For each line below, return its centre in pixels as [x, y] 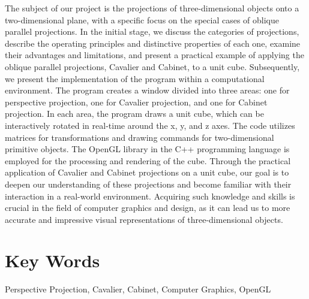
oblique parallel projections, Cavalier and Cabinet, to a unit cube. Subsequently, [152, 66]
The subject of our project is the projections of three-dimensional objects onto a [152, 8]
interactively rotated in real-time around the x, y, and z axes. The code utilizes [150, 125]
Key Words [52, 260]
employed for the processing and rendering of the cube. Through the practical [148, 160]
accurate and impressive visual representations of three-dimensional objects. [144, 219]
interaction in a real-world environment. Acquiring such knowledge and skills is [150, 196]
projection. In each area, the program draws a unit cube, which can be [134, 114]
